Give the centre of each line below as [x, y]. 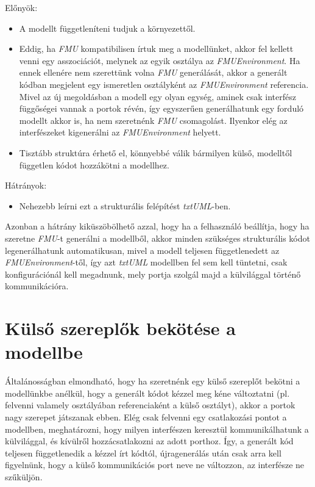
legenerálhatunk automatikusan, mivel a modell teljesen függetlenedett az [142, 250]
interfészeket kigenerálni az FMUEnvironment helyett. [120, 132]
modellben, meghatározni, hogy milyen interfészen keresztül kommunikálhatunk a [157, 429]
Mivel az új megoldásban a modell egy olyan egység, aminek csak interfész [157, 96]
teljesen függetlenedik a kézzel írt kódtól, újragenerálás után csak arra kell [143, 453]
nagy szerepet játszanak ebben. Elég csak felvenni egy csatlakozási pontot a [146, 417]
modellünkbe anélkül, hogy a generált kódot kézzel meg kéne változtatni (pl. [147, 393]
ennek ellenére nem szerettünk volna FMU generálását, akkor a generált [153, 72]
